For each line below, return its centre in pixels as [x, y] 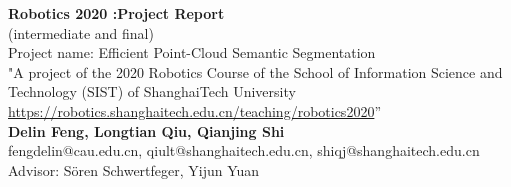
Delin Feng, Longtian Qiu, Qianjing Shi [146, 130]
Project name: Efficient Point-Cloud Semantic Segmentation [192, 52]
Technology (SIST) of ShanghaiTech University [152, 91]
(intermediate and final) [81, 32]
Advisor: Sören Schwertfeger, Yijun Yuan [134, 169]
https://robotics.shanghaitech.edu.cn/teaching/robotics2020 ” [194, 110]
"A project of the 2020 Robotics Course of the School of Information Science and [255, 71]
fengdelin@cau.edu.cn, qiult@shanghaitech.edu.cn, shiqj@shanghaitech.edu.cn [244, 150]
